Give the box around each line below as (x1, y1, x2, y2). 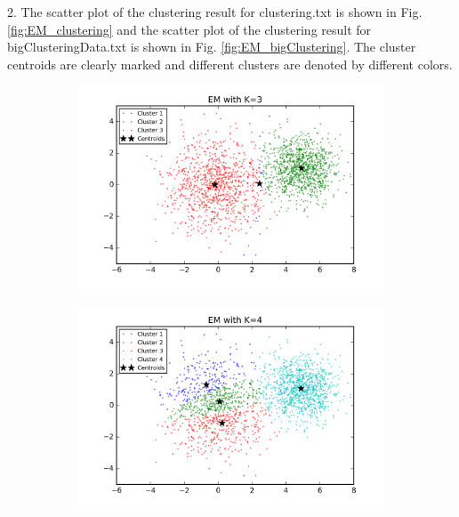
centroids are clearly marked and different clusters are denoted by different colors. (7, 54, 453, 73)
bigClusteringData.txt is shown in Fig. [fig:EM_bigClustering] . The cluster (7, 37, 416, 56)
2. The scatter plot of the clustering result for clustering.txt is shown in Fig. (7, 3, 423, 20)
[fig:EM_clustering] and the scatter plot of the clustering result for (7, 20, 372, 38)
